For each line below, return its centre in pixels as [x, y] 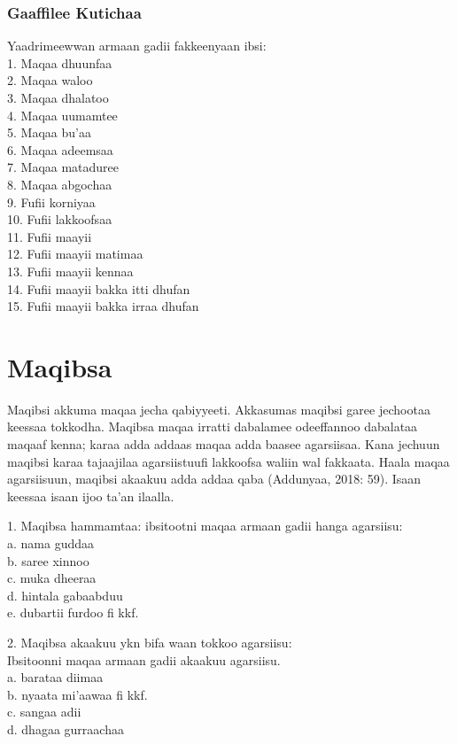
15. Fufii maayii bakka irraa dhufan [103, 306]
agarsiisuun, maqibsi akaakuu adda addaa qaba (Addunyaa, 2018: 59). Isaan [214, 479]
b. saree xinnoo [48, 560]
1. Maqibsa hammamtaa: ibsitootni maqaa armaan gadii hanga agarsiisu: [205, 526]
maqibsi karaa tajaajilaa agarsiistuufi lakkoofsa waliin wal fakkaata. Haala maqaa [228, 461]
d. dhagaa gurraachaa [66, 728]
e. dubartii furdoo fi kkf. [73, 612]
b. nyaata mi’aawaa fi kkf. [77, 694]
